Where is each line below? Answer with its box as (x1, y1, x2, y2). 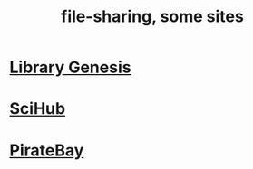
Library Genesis (9, 57, 131, 78)
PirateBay (9, 140, 84, 160)
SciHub (9, 99, 66, 119)
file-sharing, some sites (60, 6, 245, 27)
